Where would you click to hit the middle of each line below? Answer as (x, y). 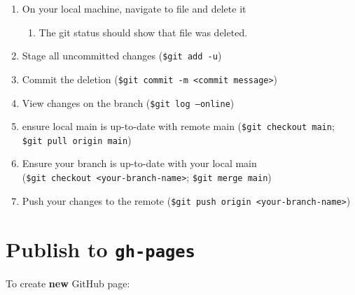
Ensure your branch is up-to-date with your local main (139, 163)
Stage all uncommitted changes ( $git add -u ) (122, 56)
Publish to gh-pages (100, 249)
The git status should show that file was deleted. (143, 32)
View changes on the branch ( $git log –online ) (128, 102)
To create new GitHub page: (68, 283)
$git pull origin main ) (77, 139)
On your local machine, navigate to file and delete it (134, 8)
